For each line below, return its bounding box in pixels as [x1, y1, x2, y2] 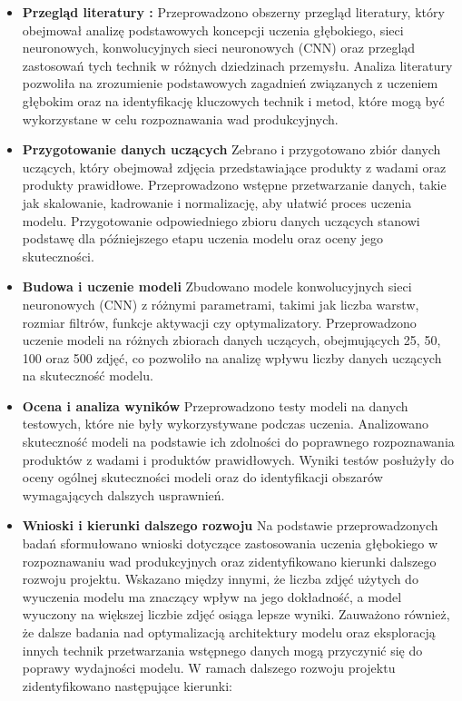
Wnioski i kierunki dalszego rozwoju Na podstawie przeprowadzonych [22, 516, 438, 535]
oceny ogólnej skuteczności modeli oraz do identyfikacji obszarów [22, 468, 383, 487]
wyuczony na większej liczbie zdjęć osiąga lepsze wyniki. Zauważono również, [22, 605, 450, 624]
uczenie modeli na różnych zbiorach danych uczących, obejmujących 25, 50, [22, 331, 441, 350]
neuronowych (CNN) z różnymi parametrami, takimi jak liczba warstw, [22, 294, 419, 313]
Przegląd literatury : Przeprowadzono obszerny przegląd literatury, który [22, 3, 445, 21]
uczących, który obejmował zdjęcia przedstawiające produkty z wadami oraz [22, 157, 447, 176]
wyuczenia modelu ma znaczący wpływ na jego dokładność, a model [22, 587, 402, 606]
